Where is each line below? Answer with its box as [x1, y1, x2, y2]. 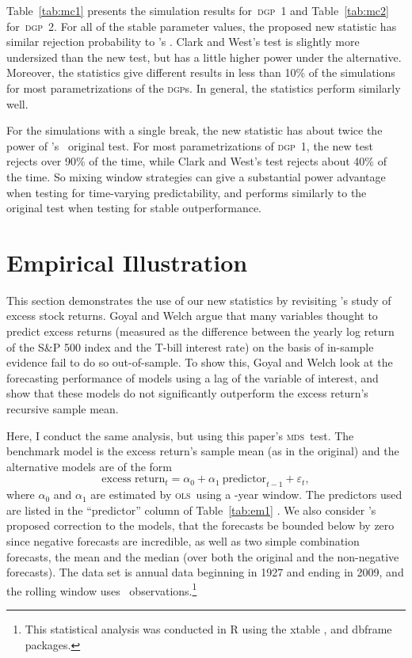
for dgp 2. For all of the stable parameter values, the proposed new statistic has [6, 17, 397, 34]
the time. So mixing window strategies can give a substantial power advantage [6, 168, 386, 184]
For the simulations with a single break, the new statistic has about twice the [6, 122, 383, 139]
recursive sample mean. [6, 401, 119, 416]
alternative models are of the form [6, 458, 173, 474]
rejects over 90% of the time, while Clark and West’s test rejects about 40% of [6, 153, 387, 169]
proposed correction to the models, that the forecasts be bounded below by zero [6, 517, 395, 534]
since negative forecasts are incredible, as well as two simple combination [6, 532, 360, 549]
